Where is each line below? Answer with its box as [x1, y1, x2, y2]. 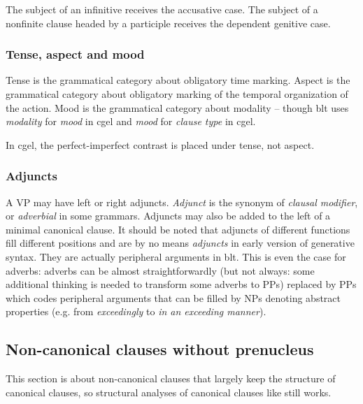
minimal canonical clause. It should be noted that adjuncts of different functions [6, 222, 350, 236]
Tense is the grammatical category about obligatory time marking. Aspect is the [6, 73, 350, 87]
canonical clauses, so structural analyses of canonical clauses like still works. [6, 384, 332, 399]
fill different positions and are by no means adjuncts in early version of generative [6, 236, 355, 250]
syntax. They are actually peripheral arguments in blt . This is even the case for [6, 249, 346, 264]
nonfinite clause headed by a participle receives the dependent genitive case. [6, 15, 331, 30]
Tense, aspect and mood [6, 45, 145, 63]
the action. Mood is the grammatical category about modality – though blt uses [6, 100, 349, 115]
